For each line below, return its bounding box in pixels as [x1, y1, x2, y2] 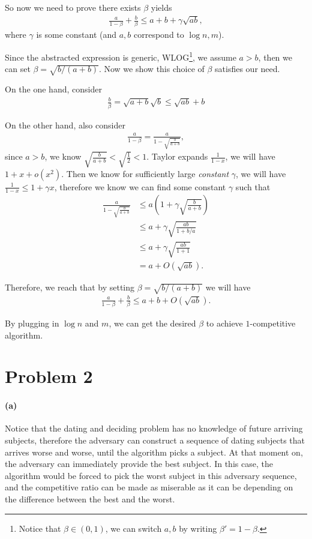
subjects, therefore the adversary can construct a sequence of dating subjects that [5, 433, 305, 446]
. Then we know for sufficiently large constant [61, 167, 229, 179]
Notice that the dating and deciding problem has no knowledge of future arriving [5, 422, 303, 435]
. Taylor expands [146, 150, 208, 163]
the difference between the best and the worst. [5, 492, 175, 505]
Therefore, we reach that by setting [5, 281, 135, 294]
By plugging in [5, 316, 59, 329]
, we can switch [105, 522, 162, 534]
